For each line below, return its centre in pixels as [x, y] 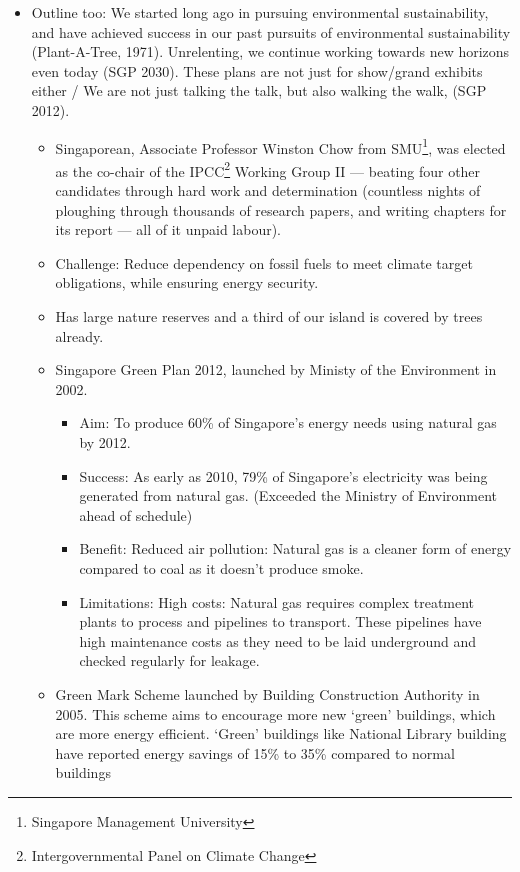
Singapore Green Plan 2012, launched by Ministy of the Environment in [276, 369]
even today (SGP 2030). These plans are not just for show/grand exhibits [257, 70]
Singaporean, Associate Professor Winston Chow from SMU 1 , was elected [280, 146]
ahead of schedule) [136, 514]
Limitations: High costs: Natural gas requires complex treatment [277, 601]
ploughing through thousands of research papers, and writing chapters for [281, 209]
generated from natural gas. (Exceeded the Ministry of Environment [288, 495]
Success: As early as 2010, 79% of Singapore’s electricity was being [283, 475]
